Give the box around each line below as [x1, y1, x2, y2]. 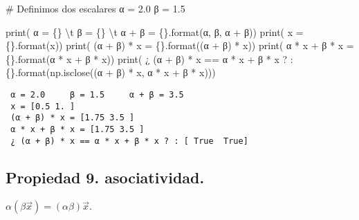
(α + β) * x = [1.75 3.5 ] [10, 113, 135, 123]
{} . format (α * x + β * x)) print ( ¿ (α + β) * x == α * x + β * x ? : [6, 51, 293, 66]
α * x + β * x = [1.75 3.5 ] [10, 124, 145, 134]
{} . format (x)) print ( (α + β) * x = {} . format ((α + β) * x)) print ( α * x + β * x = [6, 38, 354, 53]
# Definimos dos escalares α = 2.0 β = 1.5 [6, 1, 185, 15]
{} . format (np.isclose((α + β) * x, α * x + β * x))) [6, 65, 216, 80]
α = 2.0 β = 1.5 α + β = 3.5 [10, 89, 184, 100]
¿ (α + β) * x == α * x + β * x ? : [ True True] [10, 136, 248, 146]
